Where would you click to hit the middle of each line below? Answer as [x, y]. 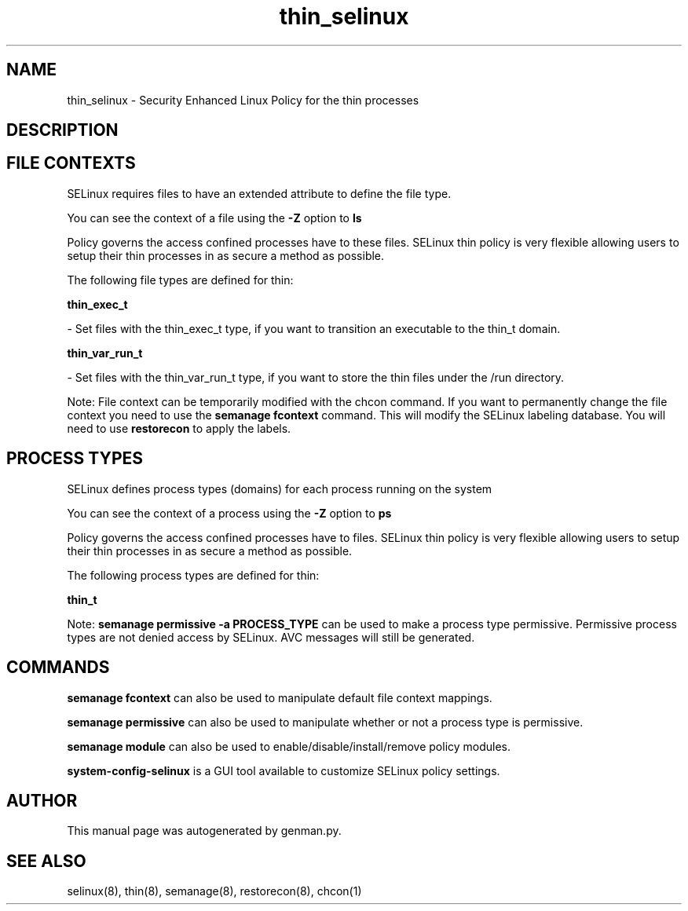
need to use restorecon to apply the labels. [179, 428]
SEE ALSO [46, 861]
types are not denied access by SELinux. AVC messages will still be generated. [271, 637]
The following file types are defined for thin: [180, 280]
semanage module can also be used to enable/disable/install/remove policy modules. [289, 746]
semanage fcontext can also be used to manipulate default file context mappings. [280, 697]
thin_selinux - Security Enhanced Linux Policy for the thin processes [243, 100]
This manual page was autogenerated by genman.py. [204, 831]
